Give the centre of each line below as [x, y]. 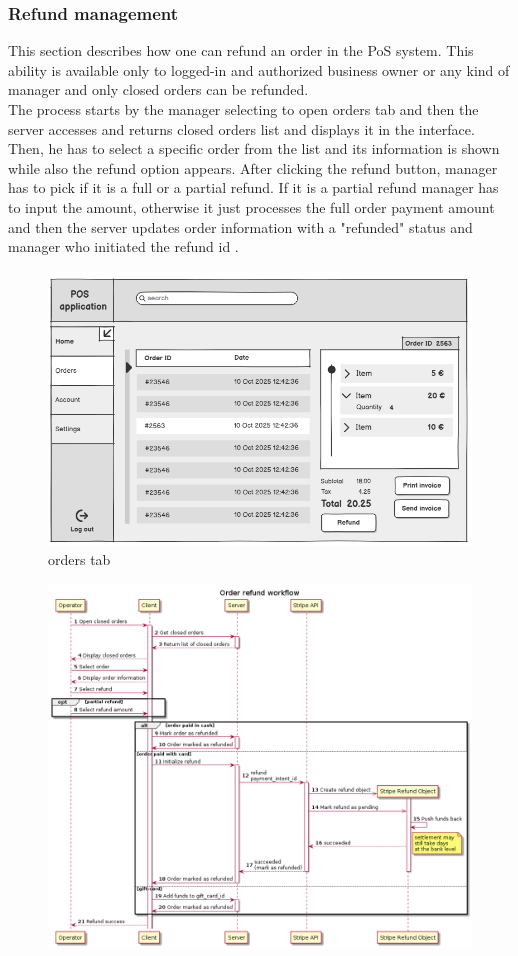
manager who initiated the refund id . [123, 246]
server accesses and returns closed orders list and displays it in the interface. [241, 128]
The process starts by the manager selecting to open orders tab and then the [243, 109]
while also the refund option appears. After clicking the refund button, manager [253, 167]
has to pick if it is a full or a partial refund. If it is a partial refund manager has [253, 187]
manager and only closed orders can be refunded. [158, 89]
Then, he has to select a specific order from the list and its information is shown [254, 148]
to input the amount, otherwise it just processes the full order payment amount [251, 206]
